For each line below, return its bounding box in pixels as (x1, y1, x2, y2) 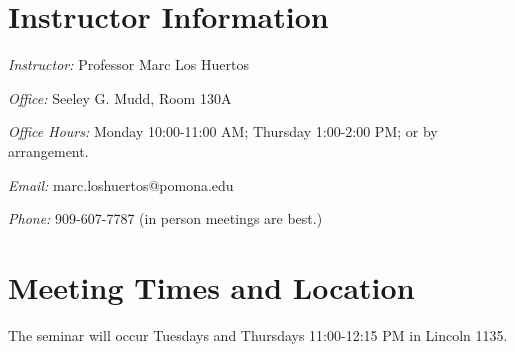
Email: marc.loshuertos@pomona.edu (8, 174, 234, 195)
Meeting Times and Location (8, 266, 415, 307)
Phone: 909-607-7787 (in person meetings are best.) (8, 208, 323, 229)
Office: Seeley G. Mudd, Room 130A (8, 87, 232, 108)
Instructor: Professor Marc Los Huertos (8, 54, 249, 75)
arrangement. (8, 140, 89, 161)
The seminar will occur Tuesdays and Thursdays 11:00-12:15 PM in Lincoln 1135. (8, 324, 508, 345)
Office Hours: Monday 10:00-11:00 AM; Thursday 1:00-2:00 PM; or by (8, 121, 438, 142)
